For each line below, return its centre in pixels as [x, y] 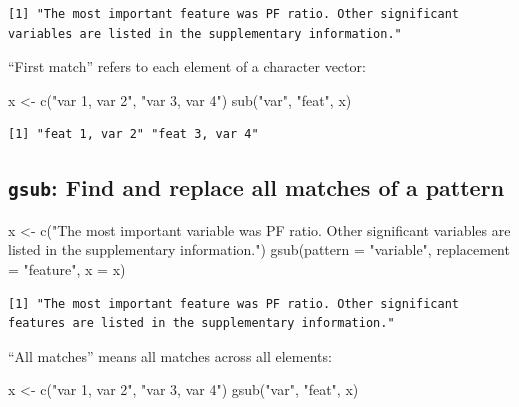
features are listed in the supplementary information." [201, 323]
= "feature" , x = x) [67, 268]
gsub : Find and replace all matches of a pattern [256, 187]
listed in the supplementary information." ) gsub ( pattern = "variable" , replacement [259, 249]
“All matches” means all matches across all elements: [170, 355]
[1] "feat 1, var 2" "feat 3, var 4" [133, 134]
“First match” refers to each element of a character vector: [187, 66]
